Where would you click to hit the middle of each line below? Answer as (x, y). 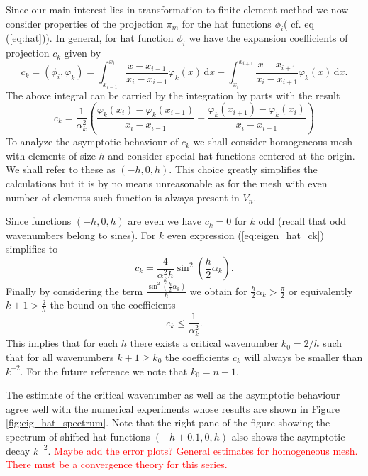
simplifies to (32, 249)
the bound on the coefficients (113, 305)
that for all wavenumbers (60, 357)
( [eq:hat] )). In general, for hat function (90, 38)
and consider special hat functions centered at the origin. (232, 155)
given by (83, 53)
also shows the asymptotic (288, 436)
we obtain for (218, 290)
